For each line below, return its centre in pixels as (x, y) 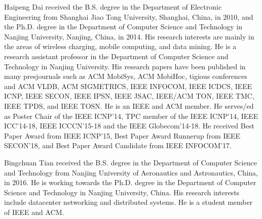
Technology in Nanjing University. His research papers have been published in (125, 66)
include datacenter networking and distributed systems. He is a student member (128, 202)
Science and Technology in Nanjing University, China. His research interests (122, 192)
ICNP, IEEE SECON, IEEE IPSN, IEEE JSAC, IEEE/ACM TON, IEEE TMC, (129, 96)
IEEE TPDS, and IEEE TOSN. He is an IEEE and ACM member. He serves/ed (129, 105)
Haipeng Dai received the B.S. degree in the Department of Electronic (113, 7)
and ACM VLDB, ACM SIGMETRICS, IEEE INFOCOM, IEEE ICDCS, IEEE (128, 86)
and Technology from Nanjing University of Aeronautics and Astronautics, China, (131, 172)
